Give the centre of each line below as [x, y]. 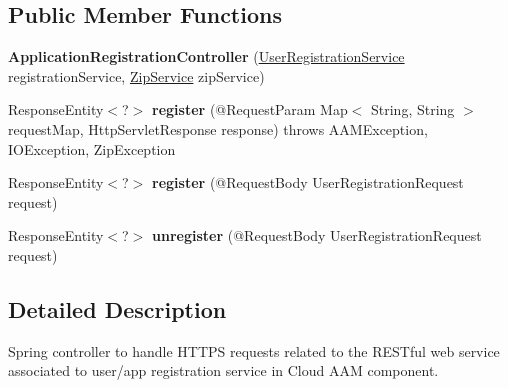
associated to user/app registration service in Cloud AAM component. [223, 370]
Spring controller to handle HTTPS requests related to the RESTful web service [254, 350]
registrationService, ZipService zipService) [136, 75]
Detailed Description [117, 308]
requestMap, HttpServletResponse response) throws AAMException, [218, 128]
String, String [412, 109]
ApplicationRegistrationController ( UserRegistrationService [206, 56]
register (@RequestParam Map [250, 109]
